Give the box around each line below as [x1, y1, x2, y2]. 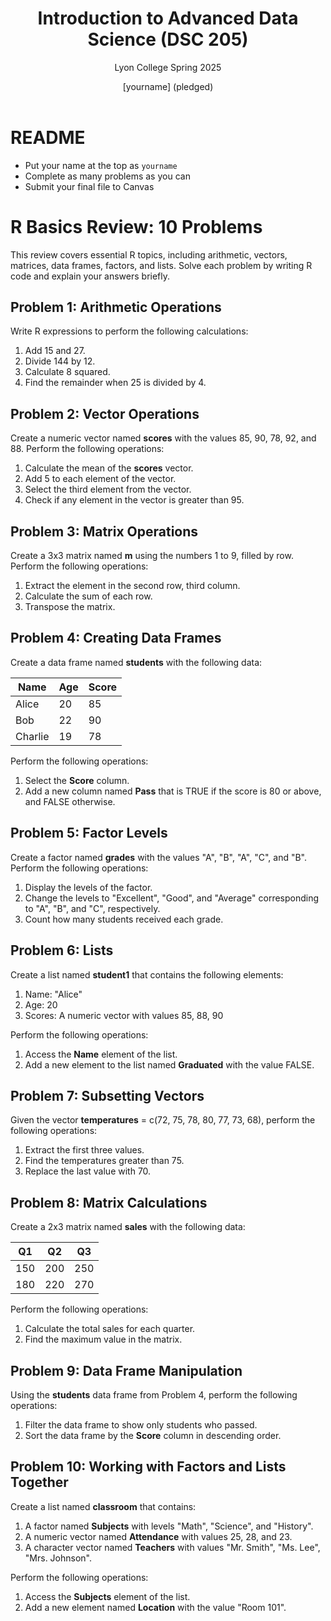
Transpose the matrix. [24, 601, 116, 613]
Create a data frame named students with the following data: [10, 656, 263, 668]
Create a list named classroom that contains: [10, 1500, 197, 1512]
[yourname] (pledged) [122, 80, 214, 92]
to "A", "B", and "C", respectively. [24, 902, 161, 914]
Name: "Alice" [24, 988, 83, 1000]
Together [10, 1474, 69, 1491]
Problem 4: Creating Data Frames [10, 630, 222, 647]
